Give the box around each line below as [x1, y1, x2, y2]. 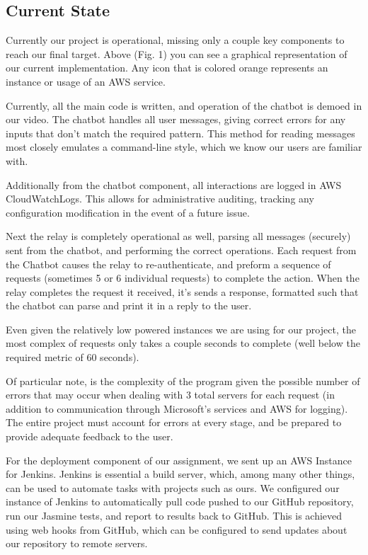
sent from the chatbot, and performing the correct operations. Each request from [6, 242, 357, 257]
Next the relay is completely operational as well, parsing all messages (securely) [6, 229, 351, 244]
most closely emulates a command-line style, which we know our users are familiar [6, 139, 362, 154]
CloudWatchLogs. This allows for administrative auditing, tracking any [6, 191, 314, 206]
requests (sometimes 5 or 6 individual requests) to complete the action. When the [6, 270, 360, 285]
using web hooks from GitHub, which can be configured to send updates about [6, 522, 347, 537]
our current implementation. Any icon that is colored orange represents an [6, 60, 328, 75]
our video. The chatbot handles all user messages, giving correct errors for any [6, 112, 346, 127]
